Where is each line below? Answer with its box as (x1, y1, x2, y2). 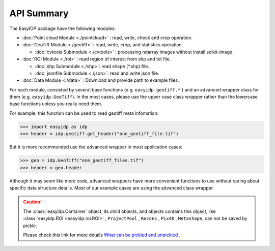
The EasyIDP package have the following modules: (9, 25, 116, 32)
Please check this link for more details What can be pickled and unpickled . (23, 232, 181, 238)
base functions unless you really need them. (9, 101, 103, 107)
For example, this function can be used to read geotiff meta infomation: (9, 110, 159, 116)
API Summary (9, 8, 69, 19)
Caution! (23, 199, 42, 205)
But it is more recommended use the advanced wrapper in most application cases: (9, 144, 183, 150)
